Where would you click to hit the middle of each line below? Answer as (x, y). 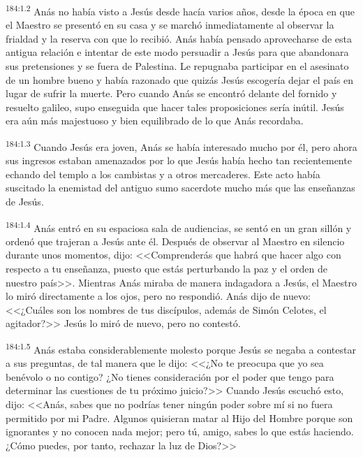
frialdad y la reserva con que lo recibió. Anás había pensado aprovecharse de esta (179, 38)
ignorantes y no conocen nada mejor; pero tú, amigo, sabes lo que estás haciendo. (180, 431)
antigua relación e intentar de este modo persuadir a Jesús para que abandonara (177, 52)
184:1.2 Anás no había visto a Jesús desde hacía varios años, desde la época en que (180, 10)
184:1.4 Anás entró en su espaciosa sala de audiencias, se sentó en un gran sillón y (179, 226)
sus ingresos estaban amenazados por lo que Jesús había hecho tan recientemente (179, 160)
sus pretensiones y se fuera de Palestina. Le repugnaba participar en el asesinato (177, 66)
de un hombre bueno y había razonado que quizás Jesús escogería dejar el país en (180, 79)
